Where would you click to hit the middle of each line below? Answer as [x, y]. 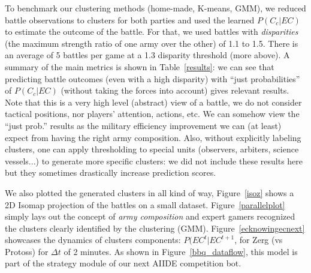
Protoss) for [27, 251]
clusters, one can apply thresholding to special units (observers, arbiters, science [152, 149]
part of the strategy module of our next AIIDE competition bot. [123, 263]
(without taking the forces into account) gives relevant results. [175, 90]
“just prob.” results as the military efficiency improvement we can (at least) [143, 125]
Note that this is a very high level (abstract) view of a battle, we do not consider [153, 102]
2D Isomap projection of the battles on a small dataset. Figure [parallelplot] [145, 204]
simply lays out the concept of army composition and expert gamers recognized [150, 216]
